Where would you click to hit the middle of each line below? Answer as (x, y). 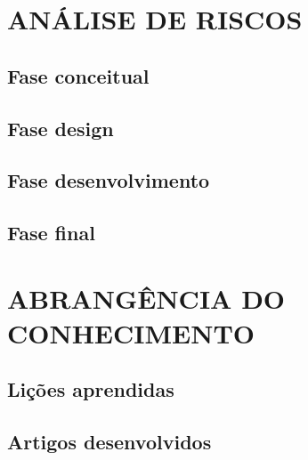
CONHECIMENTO (131, 332)
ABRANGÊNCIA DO (146, 298)
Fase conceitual (78, 75)
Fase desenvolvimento (109, 180)
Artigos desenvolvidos (109, 442)
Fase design (61, 128)
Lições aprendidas (91, 389)
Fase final (51, 233)
